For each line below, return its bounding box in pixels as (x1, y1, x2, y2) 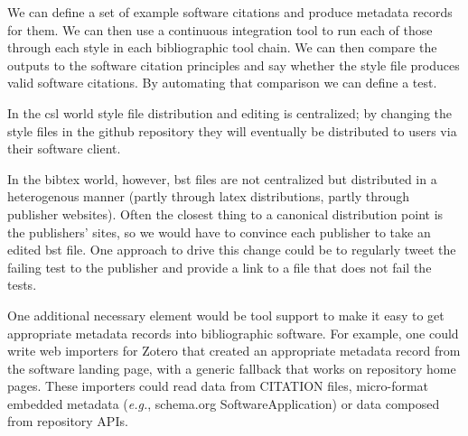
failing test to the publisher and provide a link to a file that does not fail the (7, 257, 432, 276)
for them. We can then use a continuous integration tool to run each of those (7, 20, 433, 39)
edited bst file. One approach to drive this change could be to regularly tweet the (7, 240, 456, 259)
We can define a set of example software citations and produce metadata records (7, 3, 453, 21)
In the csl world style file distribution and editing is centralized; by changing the (7, 103, 452, 122)
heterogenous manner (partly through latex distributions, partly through (7, 187, 410, 206)
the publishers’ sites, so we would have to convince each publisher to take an (7, 222, 431, 241)
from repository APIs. (7, 412, 128, 431)
